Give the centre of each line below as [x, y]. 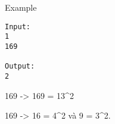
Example [21, 7]
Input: [18, 27]
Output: [20, 66]
